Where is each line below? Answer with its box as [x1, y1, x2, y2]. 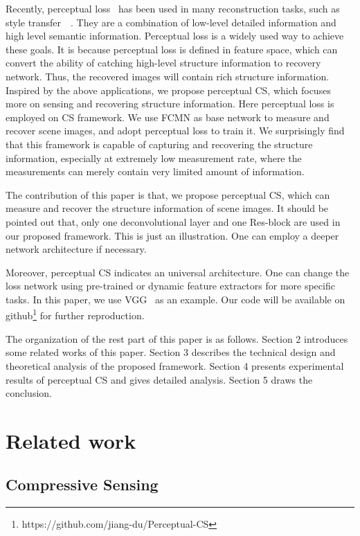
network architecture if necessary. [6, 242, 147, 256]
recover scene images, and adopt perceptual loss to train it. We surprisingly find [6, 123, 345, 138]
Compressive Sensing [6, 474, 159, 495]
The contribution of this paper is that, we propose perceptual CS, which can [6, 187, 330, 202]
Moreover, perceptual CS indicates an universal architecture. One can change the [6, 265, 350, 279]
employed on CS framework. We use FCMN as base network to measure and [6, 109, 330, 124]
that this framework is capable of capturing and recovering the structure [6, 136, 313, 151]
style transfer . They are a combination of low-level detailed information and [6, 15, 336, 29]
